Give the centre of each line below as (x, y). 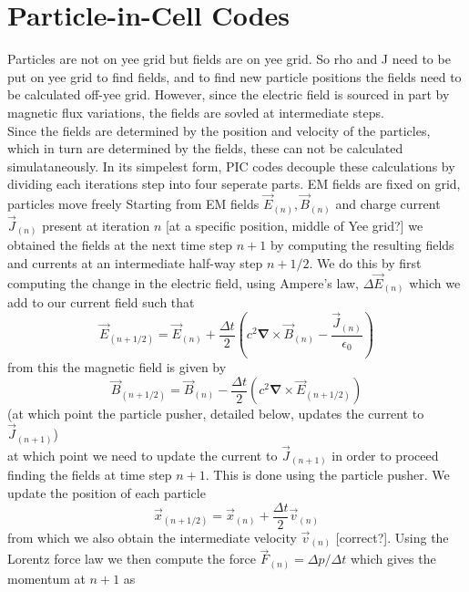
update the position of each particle (107, 492)
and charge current (388, 204)
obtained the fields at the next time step (120, 245)
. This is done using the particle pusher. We (327, 475)
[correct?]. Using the (392, 537)
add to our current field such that (101, 302)
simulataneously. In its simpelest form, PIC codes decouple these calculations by (231, 166)
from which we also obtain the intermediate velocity (152, 537)
